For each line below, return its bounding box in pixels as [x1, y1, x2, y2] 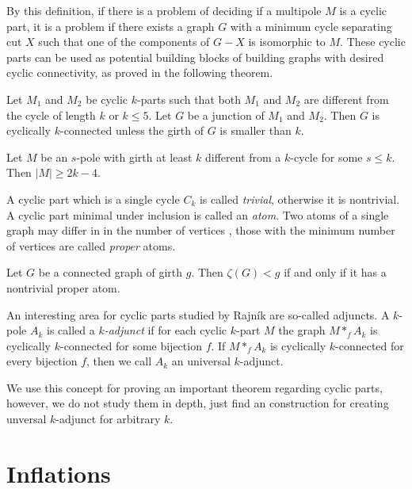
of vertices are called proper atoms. [6, 237, 176, 254]
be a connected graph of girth [38, 264, 183, 281]
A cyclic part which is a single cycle [6, 190, 180, 207]
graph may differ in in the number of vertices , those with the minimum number [6, 222, 395, 239]
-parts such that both [137, 90, 241, 107]
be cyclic [86, 90, 128, 107]
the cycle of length [6, 106, 96, 123]
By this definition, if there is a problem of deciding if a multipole [6, 2, 322, 18]
